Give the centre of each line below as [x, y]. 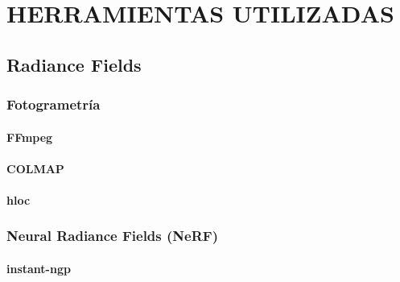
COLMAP [35, 168]
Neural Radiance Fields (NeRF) [112, 236]
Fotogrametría [54, 104]
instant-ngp [39, 268]
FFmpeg [30, 137]
